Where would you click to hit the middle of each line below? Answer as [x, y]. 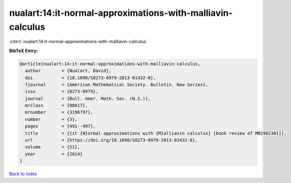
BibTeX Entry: [24, 51]
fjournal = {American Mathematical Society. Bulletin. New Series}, [117, 85]
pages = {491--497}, [61, 126]
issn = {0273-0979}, [62, 91]
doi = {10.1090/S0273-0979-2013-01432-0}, [90, 78]
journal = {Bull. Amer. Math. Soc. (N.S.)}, [88, 98]
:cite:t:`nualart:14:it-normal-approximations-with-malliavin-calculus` [78, 42]
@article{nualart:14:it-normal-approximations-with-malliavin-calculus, [110, 64]
